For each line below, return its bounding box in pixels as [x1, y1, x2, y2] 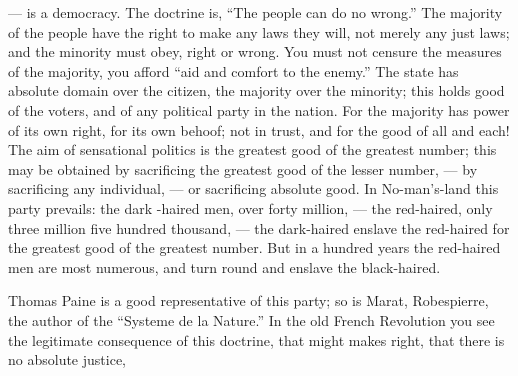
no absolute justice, [8, 349, 126, 370]
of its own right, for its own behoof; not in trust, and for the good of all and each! [8, 119, 510, 140]
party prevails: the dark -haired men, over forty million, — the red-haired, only [8, 197, 493, 218]
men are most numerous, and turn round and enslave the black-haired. [8, 256, 441, 277]
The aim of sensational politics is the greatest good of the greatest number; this [8, 139, 497, 160]
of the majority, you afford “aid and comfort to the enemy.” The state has [8, 60, 459, 81]
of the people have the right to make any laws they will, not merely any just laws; [8, 21, 510, 42]
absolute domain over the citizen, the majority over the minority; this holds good [8, 80, 505, 101]
